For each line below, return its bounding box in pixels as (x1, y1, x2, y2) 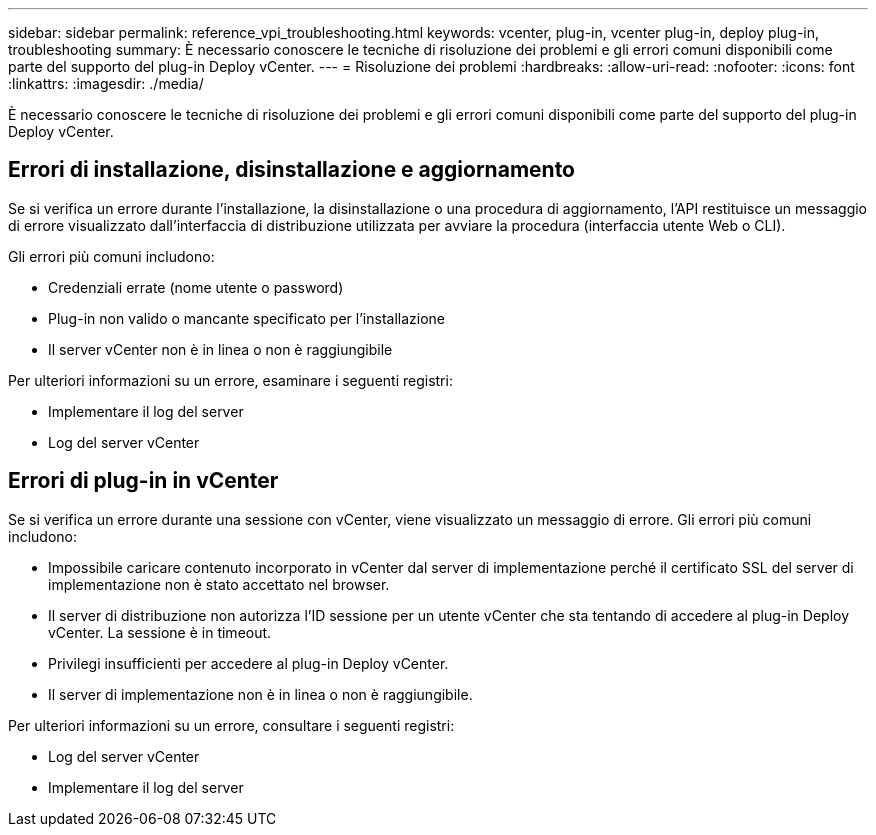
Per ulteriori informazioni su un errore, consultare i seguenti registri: (8, 716, 455, 734)
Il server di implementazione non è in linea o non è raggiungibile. (48, 685, 473, 703)
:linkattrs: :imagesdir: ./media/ (8, 75, 204, 92)
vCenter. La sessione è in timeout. (48, 623, 272, 641)
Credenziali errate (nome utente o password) (48, 278, 344, 296)
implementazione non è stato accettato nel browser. (48, 575, 390, 593)
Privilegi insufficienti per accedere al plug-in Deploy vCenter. (48, 654, 449, 672)
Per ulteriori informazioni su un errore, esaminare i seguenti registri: (8, 371, 453, 389)
